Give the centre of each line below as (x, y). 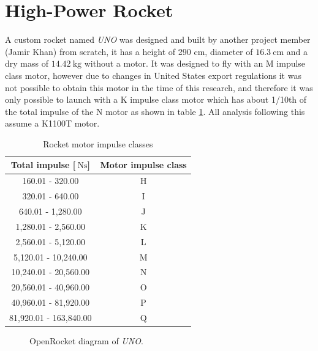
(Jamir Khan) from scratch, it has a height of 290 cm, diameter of (129, 51)
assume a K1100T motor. (52, 123)
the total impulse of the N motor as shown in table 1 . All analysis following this (155, 111)
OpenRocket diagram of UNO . (86, 341)
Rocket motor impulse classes (98, 143)
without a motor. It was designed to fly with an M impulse (195, 63)
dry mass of (27, 63)
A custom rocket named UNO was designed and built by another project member (158, 39)
